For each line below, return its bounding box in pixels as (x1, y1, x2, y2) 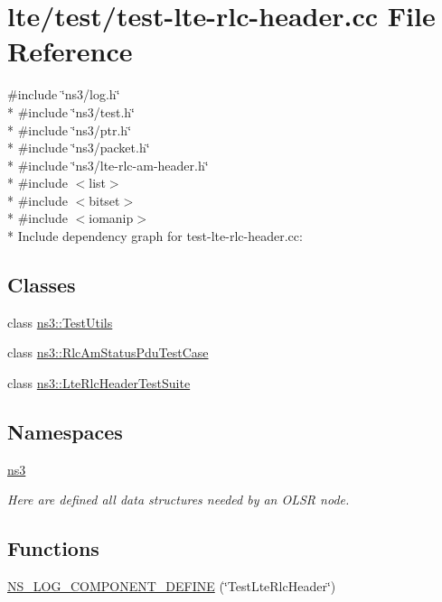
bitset (89, 190, 120, 209)
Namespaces (7, 418, 123, 446)
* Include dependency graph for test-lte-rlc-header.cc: (7, 227, 303, 245)
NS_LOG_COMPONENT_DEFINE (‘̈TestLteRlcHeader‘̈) (7, 577, 336, 596)
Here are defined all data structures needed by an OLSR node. (7, 490, 350, 509)
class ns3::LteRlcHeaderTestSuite (7, 374, 191, 393)
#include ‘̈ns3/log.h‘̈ (7, 85, 120, 104)
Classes (7, 271, 76, 299)
